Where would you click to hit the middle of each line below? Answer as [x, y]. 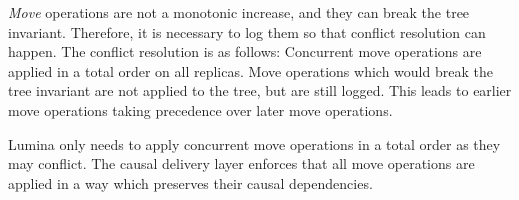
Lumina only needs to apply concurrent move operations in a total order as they [254, 143]
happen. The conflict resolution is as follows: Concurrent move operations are [245, 51]
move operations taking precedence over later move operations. [200, 109]
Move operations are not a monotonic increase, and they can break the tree [239, 12]
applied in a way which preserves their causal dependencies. [190, 182]
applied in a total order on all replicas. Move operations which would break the [250, 70]
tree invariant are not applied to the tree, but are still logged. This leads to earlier [260, 90]
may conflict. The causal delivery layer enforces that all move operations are [241, 163]
